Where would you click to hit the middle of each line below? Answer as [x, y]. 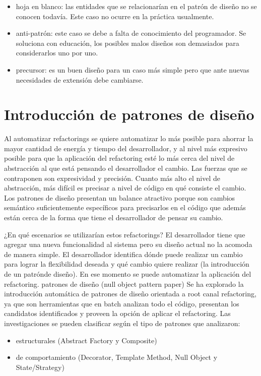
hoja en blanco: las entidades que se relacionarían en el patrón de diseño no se [136, 6]
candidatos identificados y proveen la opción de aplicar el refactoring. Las [117, 313]
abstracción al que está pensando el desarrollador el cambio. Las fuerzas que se [126, 168]
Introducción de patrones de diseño [129, 114]
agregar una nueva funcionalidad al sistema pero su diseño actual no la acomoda [128, 244]
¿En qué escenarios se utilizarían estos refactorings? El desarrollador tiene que [125, 234]
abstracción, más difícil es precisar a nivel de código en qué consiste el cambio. [125, 188]
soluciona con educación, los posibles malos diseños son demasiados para [127, 43]
